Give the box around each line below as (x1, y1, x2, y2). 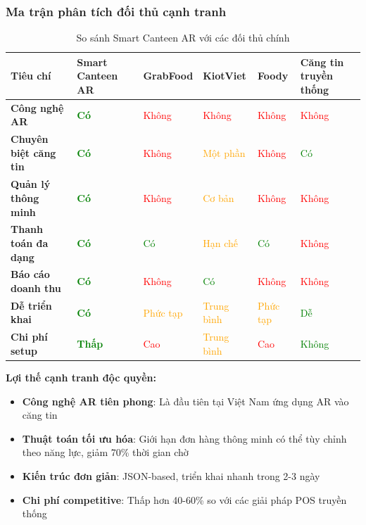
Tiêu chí (11, 68, 51, 83)
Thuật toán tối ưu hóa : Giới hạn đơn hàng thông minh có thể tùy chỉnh (22, 431, 347, 445)
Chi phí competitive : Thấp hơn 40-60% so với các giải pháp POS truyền (22, 492, 347, 507)
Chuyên (11, 132, 49, 146)
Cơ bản (203, 190, 234, 205)
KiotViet (203, 68, 246, 83)
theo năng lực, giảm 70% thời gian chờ (22, 445, 189, 460)
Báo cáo (11, 267, 50, 282)
